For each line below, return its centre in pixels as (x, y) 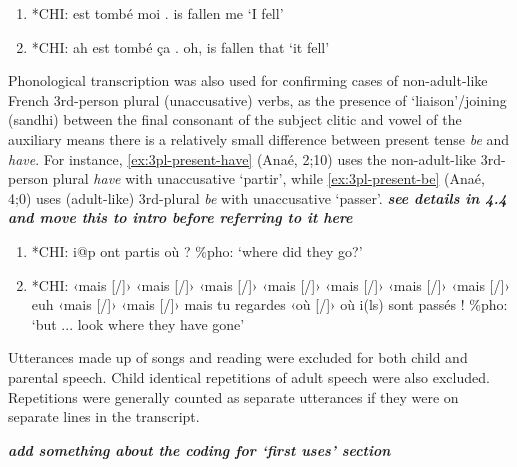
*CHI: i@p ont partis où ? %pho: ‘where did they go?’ (197, 250)
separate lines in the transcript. (104, 416)
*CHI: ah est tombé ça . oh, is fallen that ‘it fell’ (180, 46)
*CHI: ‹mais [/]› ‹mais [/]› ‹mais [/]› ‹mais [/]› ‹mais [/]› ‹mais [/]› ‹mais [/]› (270, 284)
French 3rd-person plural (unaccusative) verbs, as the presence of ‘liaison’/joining (257, 99)
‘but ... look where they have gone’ (138, 323)
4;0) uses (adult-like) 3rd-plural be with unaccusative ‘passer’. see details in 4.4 (257, 197)
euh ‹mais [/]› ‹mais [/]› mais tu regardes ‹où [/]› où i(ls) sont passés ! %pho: (269, 304)
